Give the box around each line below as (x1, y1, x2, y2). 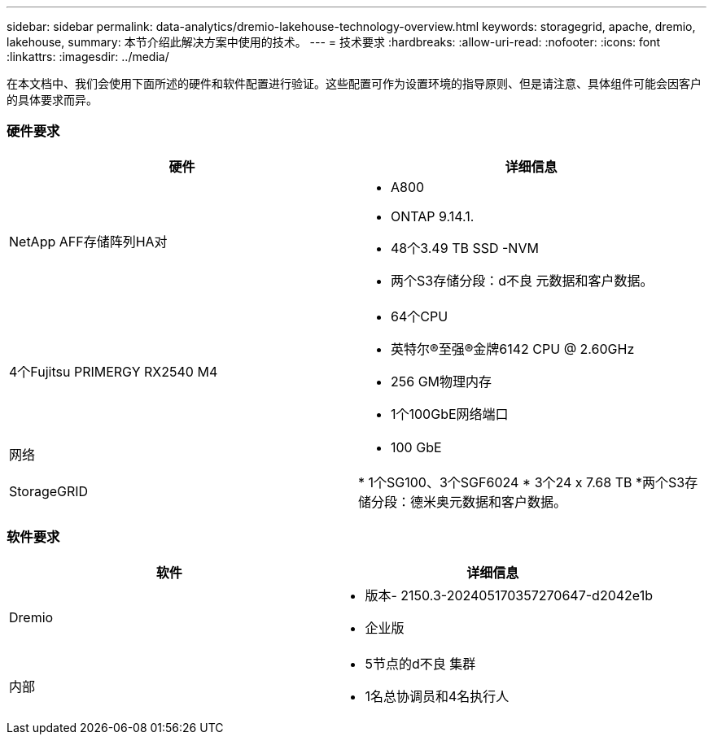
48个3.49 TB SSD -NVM (391, 239, 539, 256)
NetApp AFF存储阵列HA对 (9, 233, 168, 250)
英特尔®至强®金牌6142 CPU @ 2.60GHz (391, 340, 635, 357)
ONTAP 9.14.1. (391, 207, 475, 224)
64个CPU (391, 307, 448, 325)
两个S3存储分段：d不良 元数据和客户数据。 (391, 272, 654, 289)
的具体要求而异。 (7, 93, 98, 107)
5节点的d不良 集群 (365, 655, 476, 672)
